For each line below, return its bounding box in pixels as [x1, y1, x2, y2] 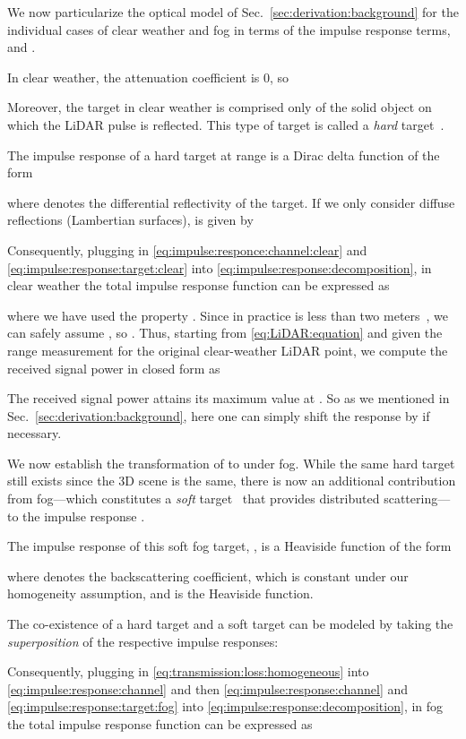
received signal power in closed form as [7, 358, 220, 377]
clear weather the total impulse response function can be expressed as [7, 276, 390, 295]
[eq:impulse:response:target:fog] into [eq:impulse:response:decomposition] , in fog [7, 697, 444, 716]
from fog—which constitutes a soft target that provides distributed [7, 489, 380, 508]
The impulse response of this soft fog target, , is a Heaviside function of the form [7, 537, 452, 555]
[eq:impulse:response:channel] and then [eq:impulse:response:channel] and [7, 679, 409, 698]
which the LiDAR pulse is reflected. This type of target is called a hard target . [7, 115, 444, 133]
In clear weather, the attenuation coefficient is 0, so [7, 67, 289, 86]
